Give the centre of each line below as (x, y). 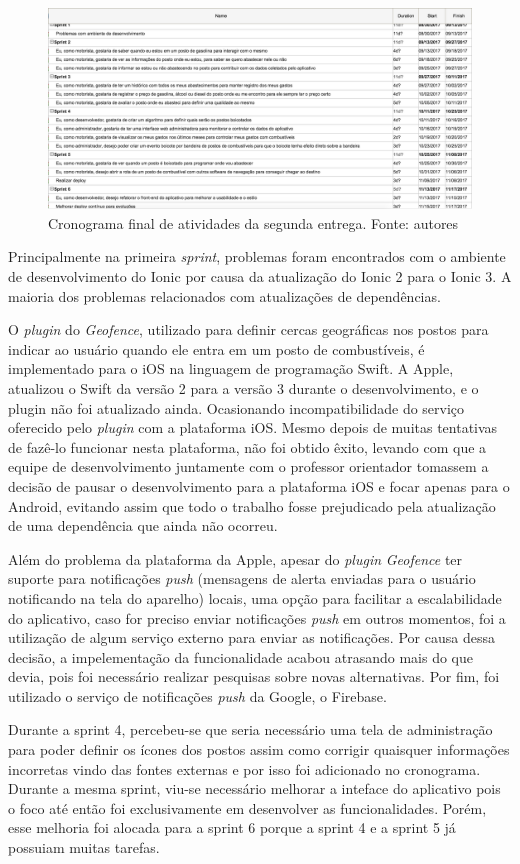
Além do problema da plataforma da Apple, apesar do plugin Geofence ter (235, 558)
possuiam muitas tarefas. (84, 847)
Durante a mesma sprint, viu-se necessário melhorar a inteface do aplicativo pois (254, 788)
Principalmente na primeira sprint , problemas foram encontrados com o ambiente (257, 256)
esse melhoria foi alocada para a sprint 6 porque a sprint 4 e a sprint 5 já (232, 827)
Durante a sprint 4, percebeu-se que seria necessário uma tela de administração (250, 729)
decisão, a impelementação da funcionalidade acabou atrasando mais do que (240, 656)
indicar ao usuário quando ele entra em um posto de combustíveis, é (216, 348)
